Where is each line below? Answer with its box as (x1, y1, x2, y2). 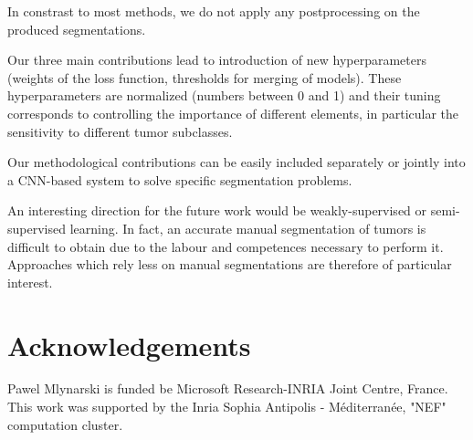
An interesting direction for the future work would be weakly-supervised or (7, 201, 427, 220)
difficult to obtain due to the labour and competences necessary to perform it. (7, 236, 444, 256)
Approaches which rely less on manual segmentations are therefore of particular (7, 255, 452, 274)
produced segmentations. (7, 19, 146, 38)
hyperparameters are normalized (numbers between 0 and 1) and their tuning (7, 86, 441, 105)
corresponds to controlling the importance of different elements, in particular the (7, 103, 459, 122)
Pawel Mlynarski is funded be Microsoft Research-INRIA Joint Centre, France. (7, 379, 448, 398)
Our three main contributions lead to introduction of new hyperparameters (7, 50, 426, 69)
